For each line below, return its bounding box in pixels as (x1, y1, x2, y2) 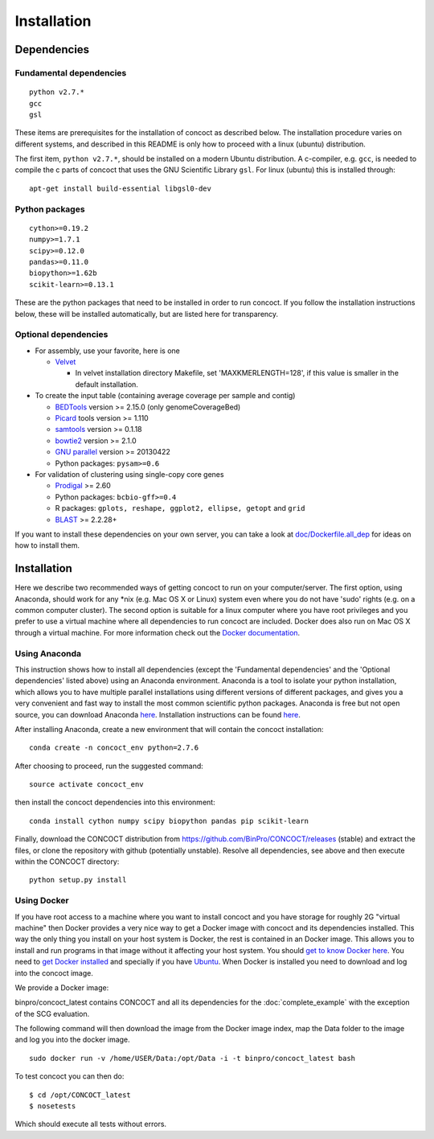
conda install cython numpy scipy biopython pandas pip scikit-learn (29, 816, 309, 825)
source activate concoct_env (29, 780, 144, 789)
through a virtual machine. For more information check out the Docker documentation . (14, 627, 301, 637)
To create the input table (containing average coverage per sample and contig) (35, 391, 296, 401)
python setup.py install (29, 875, 127, 885)
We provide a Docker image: (14, 982, 109, 993)
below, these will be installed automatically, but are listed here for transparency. (14, 309, 279, 319)
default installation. (75, 379, 138, 389)
